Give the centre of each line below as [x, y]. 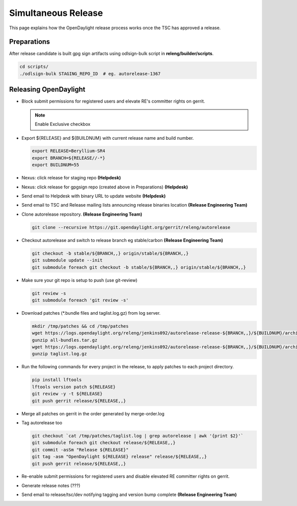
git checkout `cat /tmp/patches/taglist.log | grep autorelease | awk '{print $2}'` [138, 436]
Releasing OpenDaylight [47, 89]
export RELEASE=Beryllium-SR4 [69, 151]
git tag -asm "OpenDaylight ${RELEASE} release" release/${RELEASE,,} [120, 457]
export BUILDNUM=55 [55, 165]
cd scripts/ [34, 67]
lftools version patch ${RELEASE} [74, 387]
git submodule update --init [67, 260]
